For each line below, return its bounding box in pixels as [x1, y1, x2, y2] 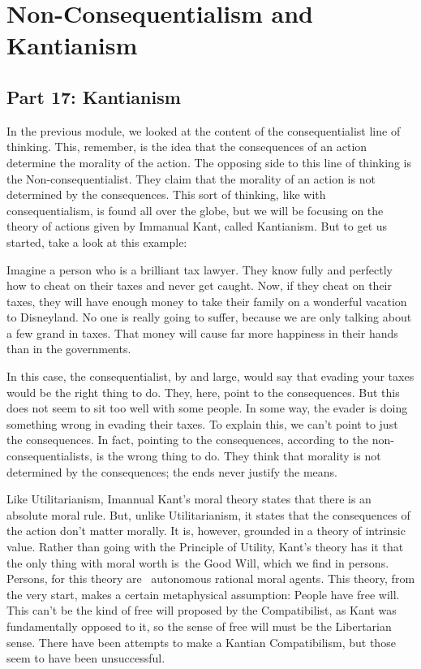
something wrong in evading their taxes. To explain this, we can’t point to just [6, 415, 398, 432]
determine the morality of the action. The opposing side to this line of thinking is [6, 153, 411, 170]
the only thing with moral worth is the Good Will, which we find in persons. [6, 554, 389, 571]
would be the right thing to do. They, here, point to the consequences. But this [6, 383, 400, 400]
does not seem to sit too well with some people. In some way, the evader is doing [6, 399, 408, 417]
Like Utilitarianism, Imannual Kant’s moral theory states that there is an [6, 490, 372, 507]
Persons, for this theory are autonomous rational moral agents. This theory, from [6, 570, 415, 587]
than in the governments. [6, 340, 131, 357]
